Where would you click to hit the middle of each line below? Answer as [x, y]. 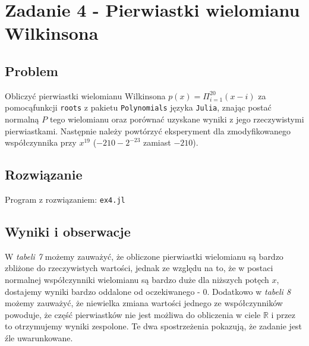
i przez [283, 314]
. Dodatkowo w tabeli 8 [249, 291]
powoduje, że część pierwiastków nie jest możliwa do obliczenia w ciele [133, 314]
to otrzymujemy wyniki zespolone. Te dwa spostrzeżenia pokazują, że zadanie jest [154, 326]
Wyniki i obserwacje [68, 232]
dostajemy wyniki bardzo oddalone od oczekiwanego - [103, 291]
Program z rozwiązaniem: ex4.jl [65, 199]
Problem [31, 70]
